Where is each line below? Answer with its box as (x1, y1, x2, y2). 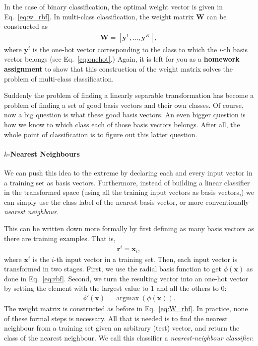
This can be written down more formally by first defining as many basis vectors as (4, 223, 254, 233)
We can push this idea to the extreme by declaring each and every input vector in (4, 167, 253, 177)
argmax (116, 295, 139, 302)
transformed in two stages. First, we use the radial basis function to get (4, 263, 221, 274)
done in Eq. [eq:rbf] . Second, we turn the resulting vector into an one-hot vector (4, 273, 249, 283)
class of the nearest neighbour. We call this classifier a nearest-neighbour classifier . (4, 332, 254, 343)
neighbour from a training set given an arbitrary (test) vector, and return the (4, 323, 240, 333)
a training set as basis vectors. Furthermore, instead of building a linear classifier (4, 177, 250, 187)
